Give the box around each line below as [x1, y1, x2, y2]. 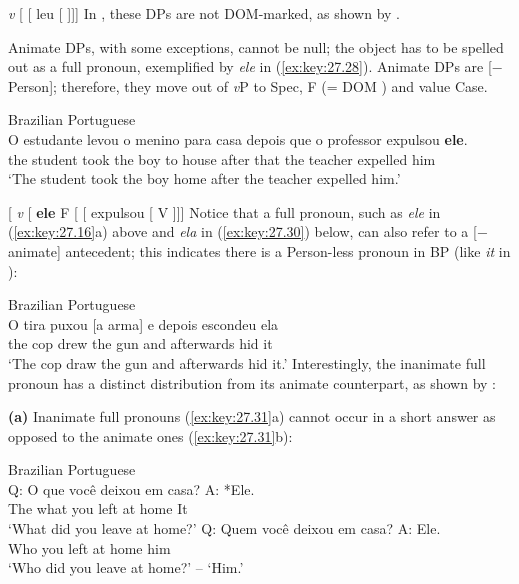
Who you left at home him [8, 537, 171, 558]
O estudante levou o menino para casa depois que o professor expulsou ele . [8, 128, 468, 149]
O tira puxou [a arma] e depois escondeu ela [8, 313, 279, 334]
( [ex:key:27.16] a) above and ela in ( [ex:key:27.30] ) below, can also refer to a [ [8, 221, 477, 242]
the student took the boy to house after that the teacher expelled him [8, 148, 436, 169]
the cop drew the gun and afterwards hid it [8, 333, 273, 354]
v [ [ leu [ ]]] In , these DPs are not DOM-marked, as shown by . [8, 3, 401, 23]
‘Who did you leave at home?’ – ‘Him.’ [8, 557, 244, 578]
